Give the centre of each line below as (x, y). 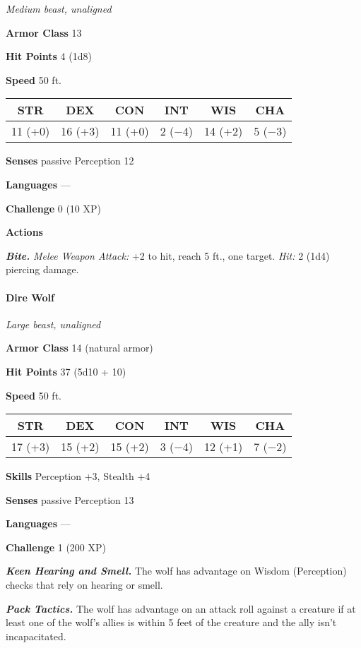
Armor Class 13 (44, 32)
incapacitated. (36, 636)
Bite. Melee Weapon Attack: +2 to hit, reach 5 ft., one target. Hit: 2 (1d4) (168, 255)
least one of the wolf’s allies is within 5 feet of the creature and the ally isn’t (171, 622)
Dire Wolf (30, 297)
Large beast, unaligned (53, 324)
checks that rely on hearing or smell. (84, 585)
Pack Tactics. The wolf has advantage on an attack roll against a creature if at (181, 608)
